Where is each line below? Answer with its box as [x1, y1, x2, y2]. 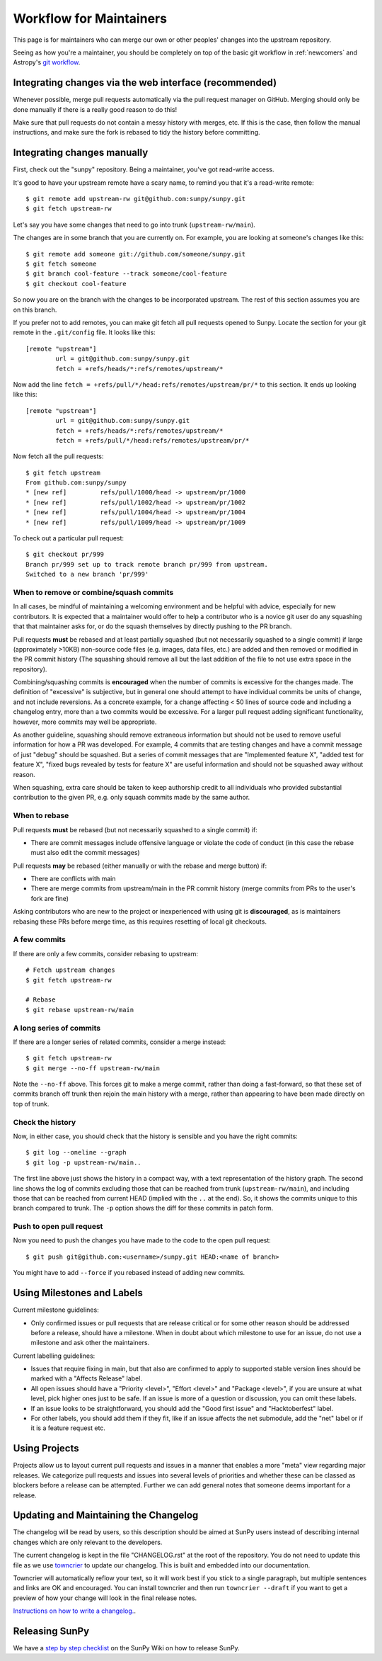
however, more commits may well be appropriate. [13, 718, 157, 726]
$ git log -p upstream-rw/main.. [25, 1158, 141, 1167]
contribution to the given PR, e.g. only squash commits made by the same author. [13, 793, 250, 802]
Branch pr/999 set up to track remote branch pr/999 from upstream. [25, 560, 268, 568]
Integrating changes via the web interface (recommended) [13, 76, 277, 89]
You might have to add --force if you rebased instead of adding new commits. [13, 1269, 245, 1277]
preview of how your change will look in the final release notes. [13, 1594, 197, 1602]
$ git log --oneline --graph [25, 1148, 127, 1157]
